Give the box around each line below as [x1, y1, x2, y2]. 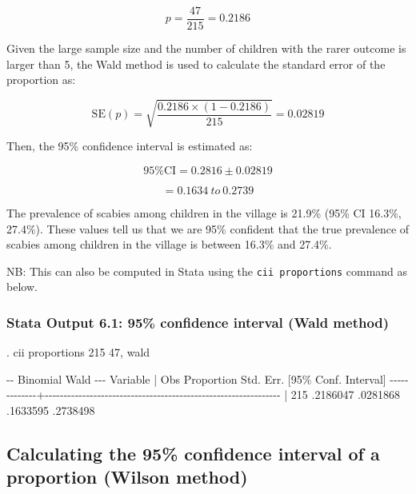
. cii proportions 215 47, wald [6, 344, 150, 361]
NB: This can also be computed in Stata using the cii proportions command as [6, 262, 408, 279]
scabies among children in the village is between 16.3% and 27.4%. [6, 236, 332, 253]
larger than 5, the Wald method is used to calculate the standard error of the [6, 55, 386, 72]
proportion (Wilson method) [6, 464, 248, 489]
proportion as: [6, 71, 76, 88]
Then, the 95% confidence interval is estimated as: [6, 137, 253, 154]
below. [6, 278, 38, 295]
